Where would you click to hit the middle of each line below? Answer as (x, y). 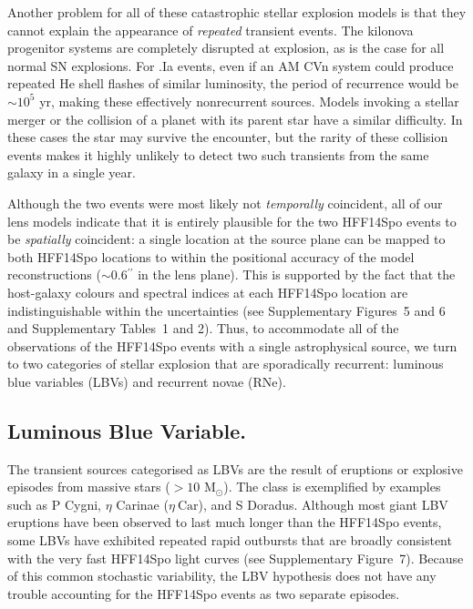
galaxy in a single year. (72, 173)
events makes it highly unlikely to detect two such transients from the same (218, 154)
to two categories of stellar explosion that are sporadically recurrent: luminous (226, 364)
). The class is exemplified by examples (332, 487)
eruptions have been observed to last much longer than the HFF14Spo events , (225, 522)
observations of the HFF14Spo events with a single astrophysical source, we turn (232, 345)
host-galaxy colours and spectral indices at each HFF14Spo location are (208, 292)
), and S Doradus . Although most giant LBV (323, 504)
